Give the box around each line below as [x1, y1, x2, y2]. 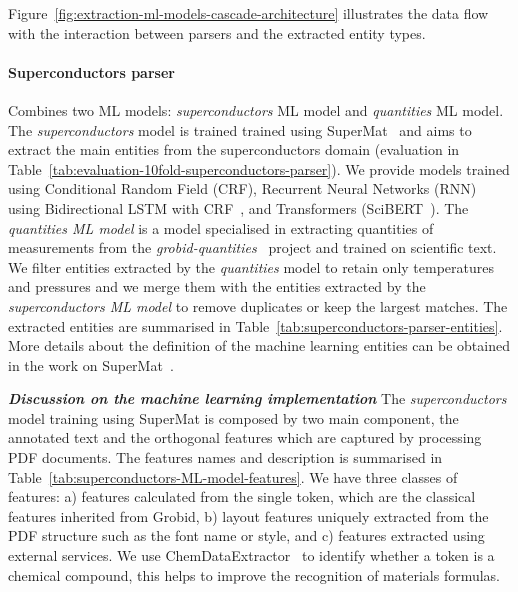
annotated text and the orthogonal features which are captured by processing [8, 427, 482, 448]
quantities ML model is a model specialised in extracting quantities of [8, 217, 434, 238]
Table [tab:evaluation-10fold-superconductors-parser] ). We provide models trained [8, 158, 510, 179]
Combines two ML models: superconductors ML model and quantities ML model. [8, 99, 504, 120]
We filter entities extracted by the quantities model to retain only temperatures [8, 256, 494, 277]
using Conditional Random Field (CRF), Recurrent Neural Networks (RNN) [8, 178, 477, 199]
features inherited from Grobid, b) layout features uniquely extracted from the [8, 505, 489, 526]
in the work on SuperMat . [8, 354, 174, 375]
